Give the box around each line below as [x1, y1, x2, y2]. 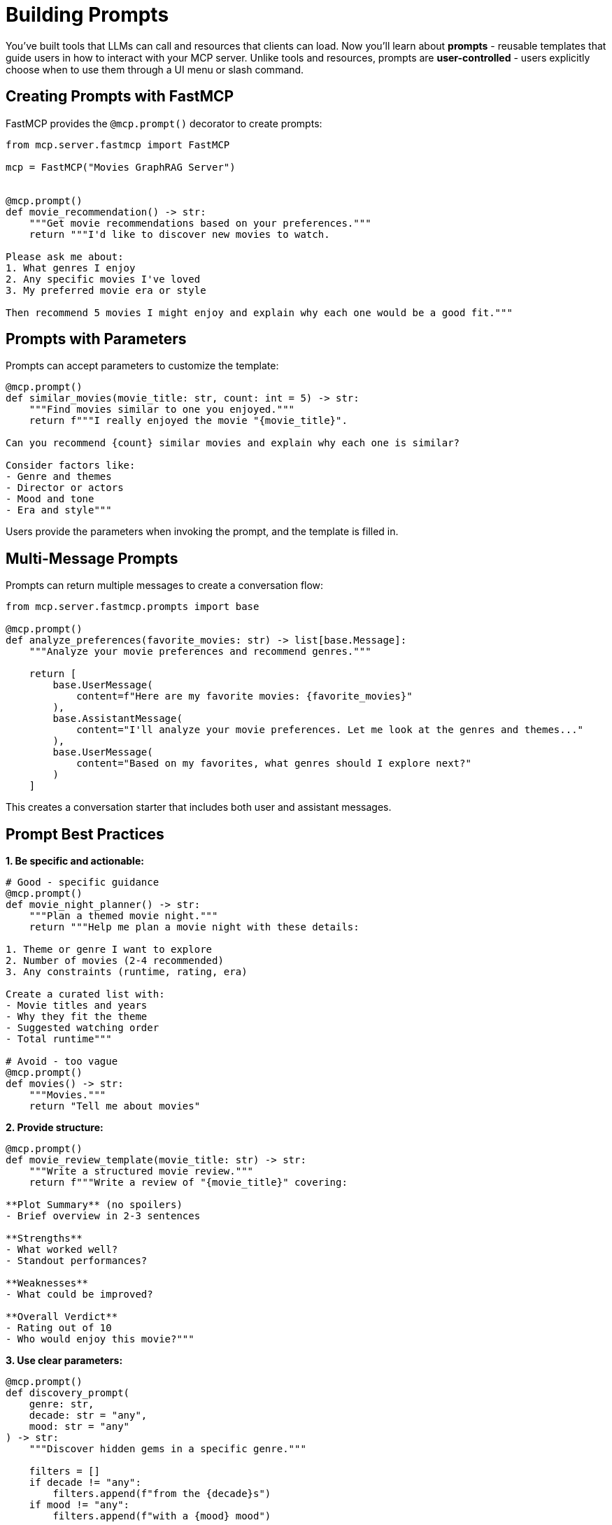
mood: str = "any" [29, 1421, 130, 1433]
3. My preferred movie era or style [6, 284, 206, 296]
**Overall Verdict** [6, 1311, 118, 1323]
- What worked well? [6, 1244, 118, 1256]
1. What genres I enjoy [6, 262, 136, 274]
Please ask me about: [6, 250, 124, 262]
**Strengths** [6, 1233, 83, 1244]
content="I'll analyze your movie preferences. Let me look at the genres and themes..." [76, 724, 584, 736]
